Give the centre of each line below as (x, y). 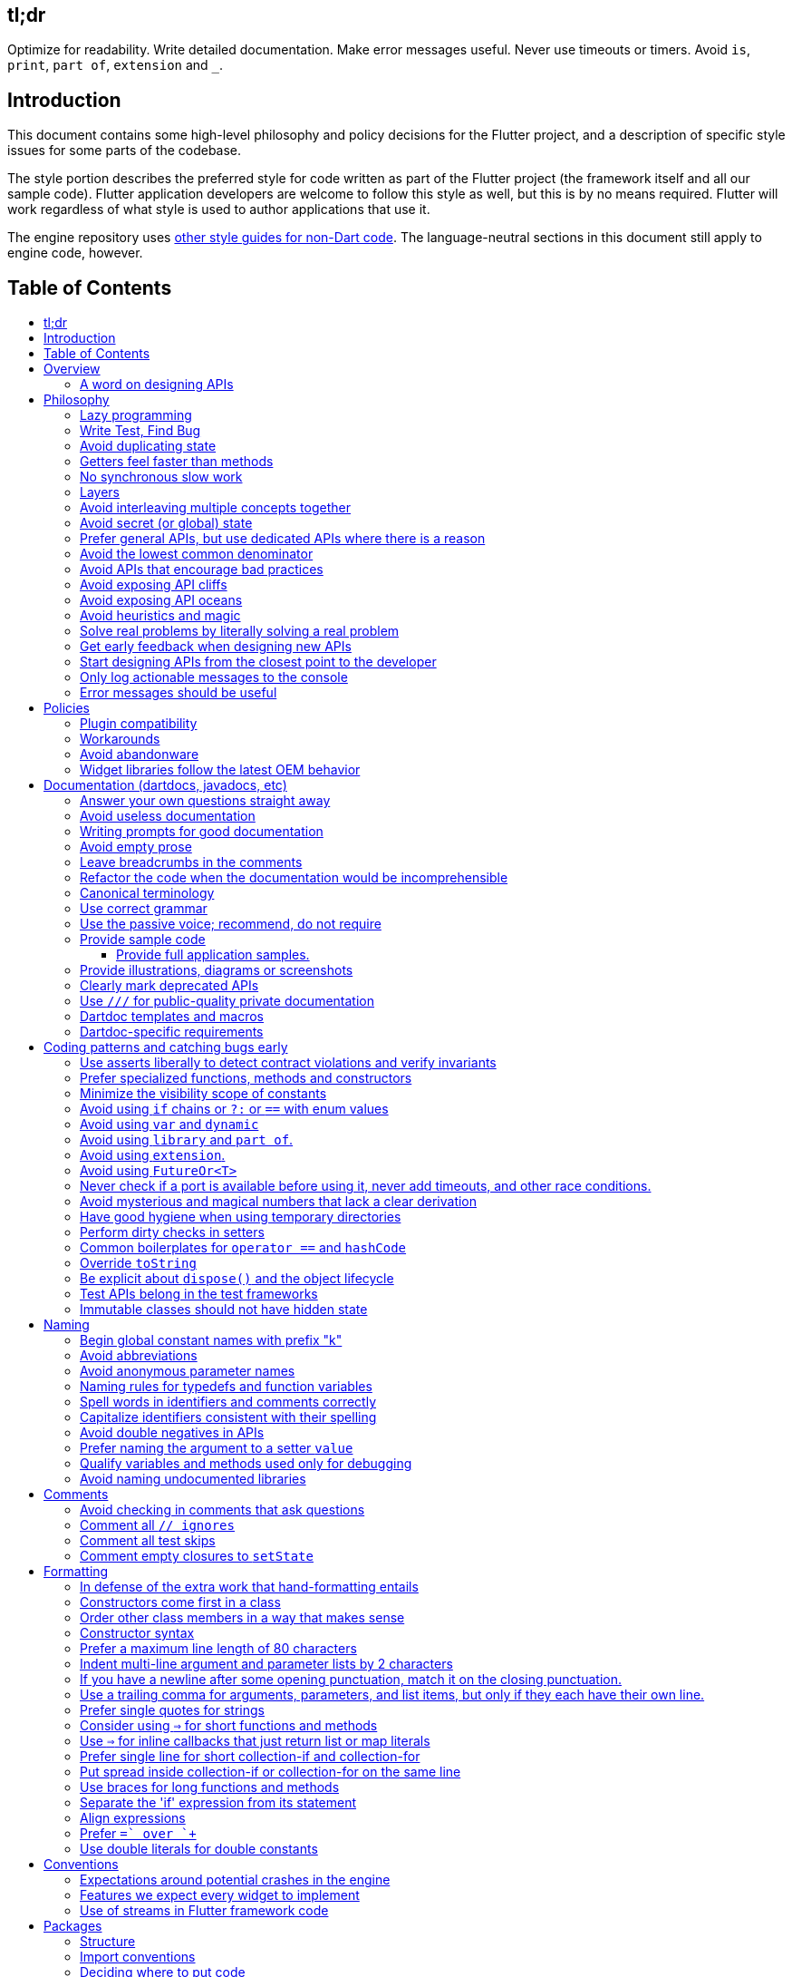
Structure (108, 1942)
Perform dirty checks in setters (172, 1232)
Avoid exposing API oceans (161, 600)
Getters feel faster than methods (177, 462)
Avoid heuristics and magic (160, 616)
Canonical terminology (147, 893)
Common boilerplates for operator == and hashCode (243, 1248)
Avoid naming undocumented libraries (193, 1479)
